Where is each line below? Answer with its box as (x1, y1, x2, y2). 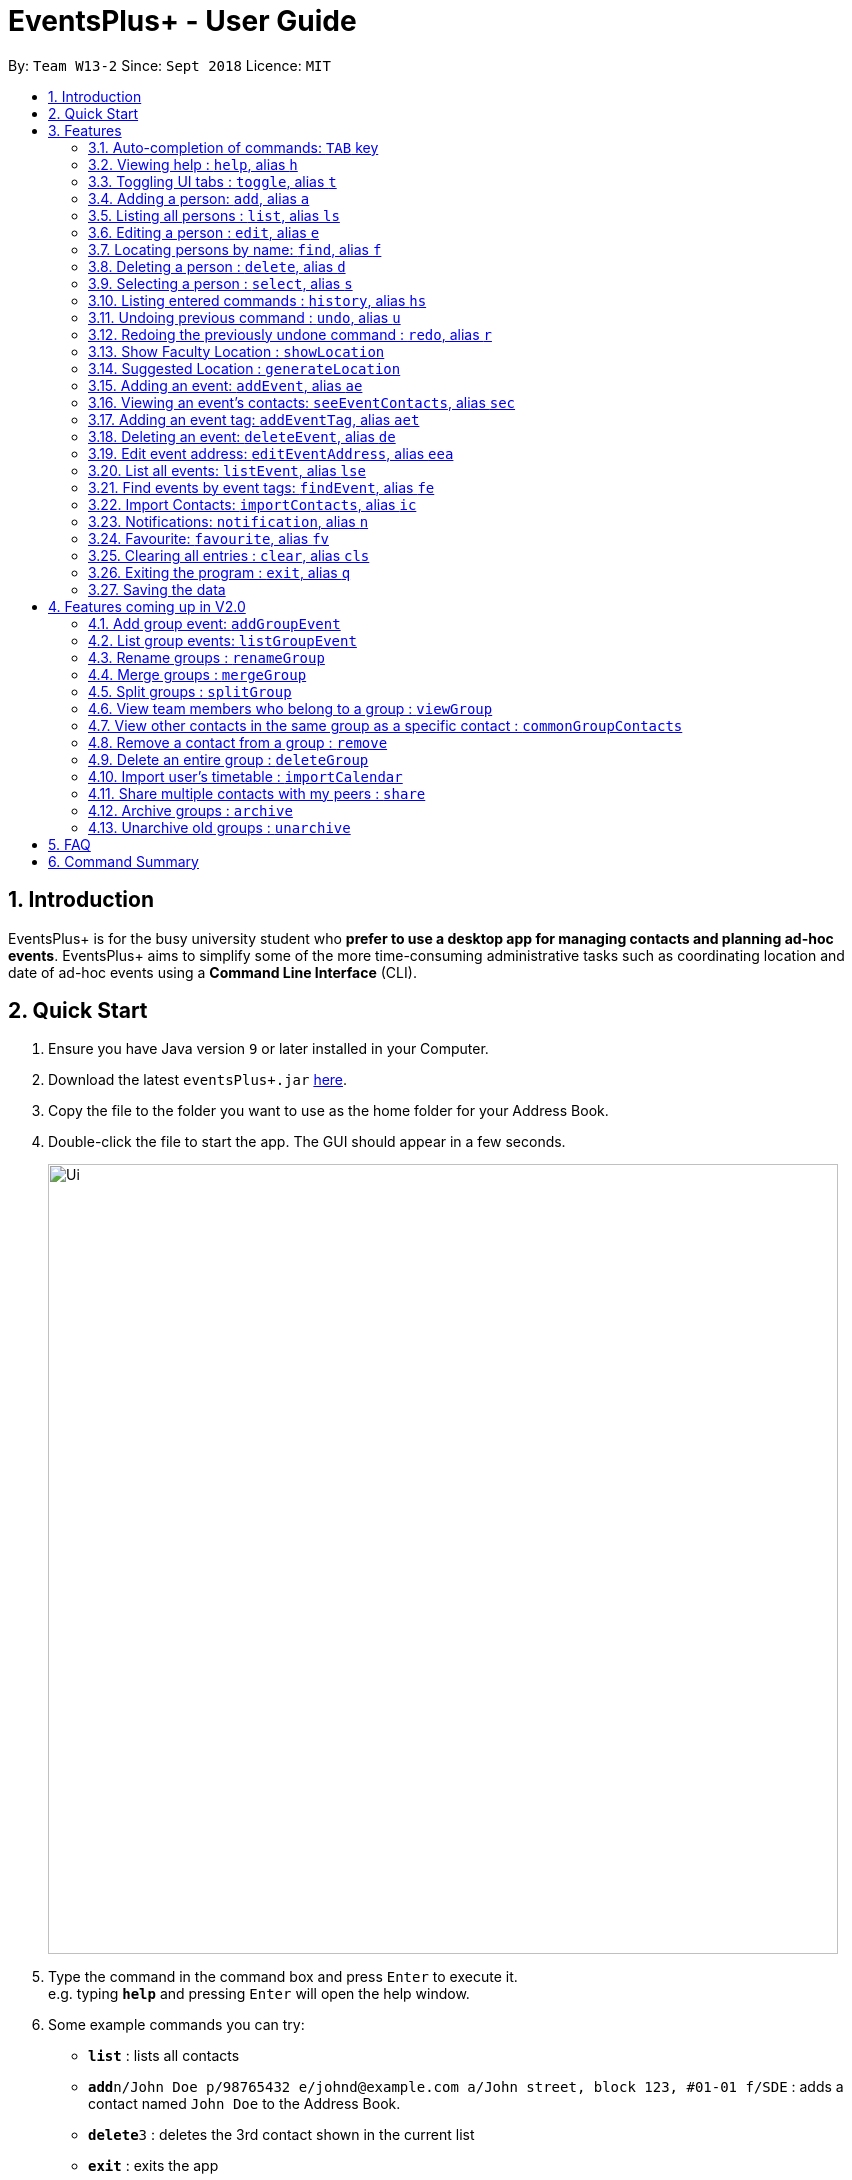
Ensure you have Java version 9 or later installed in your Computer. (48, 1040, 489, 1058)
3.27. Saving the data (88, 580, 226, 598)
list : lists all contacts (88, 2047, 240, 2065)
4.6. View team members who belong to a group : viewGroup (88, 699, 493, 717)
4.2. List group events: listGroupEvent (88, 631, 357, 649)
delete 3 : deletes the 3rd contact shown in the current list (88, 2126, 475, 2144)
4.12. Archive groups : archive (88, 801, 293, 819)
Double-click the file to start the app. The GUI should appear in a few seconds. (48, 1133, 566, 1151)
